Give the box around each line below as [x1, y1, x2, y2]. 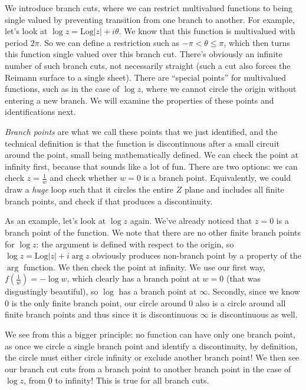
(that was [226, 272, 261, 285]
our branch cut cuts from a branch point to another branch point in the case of [5, 362, 291, 375]
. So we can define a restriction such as [39, 36, 180, 48]
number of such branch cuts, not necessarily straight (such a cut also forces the [5, 59, 291, 71]
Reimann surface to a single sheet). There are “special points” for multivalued [5, 71, 287, 83]
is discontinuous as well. [211, 308, 298, 320]
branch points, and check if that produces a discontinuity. [5, 194, 213, 207]
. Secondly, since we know [208, 285, 300, 298]
